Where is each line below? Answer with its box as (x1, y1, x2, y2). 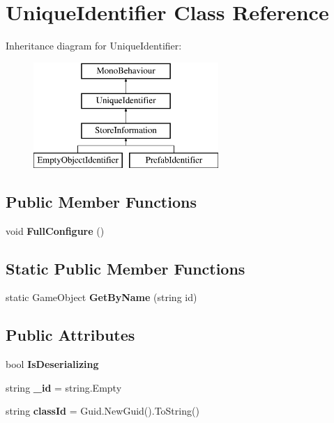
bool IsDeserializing (6, 357, 99, 371)
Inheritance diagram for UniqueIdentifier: (6, 38, 182, 53)
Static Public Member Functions (6, 257, 245, 279)
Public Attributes (6, 324, 135, 346)
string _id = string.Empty (6, 380, 122, 394)
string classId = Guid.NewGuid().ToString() (6, 403, 199, 418)
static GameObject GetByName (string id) (6, 290, 197, 305)
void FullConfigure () (6, 223, 105, 238)
